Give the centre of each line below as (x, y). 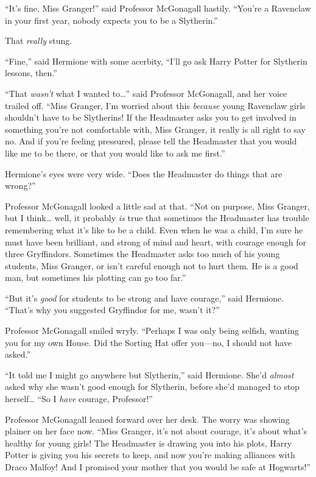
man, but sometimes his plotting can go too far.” (96, 277)
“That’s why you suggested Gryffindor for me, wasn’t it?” (112, 310)
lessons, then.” (31, 73)
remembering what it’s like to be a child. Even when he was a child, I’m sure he (154, 229)
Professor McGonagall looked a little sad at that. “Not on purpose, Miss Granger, (157, 206)
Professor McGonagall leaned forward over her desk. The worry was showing (147, 419)
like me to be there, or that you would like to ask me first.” (115, 153)
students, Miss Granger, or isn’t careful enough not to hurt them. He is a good (152, 265)
